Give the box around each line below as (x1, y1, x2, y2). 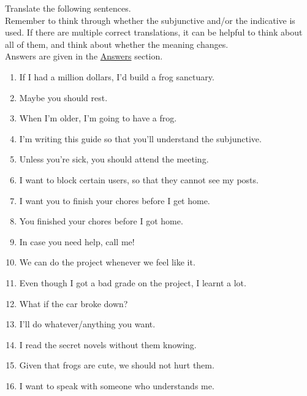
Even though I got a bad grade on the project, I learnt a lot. (19, 276, 246, 289)
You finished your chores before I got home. (19, 215, 183, 227)
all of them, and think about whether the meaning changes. (5, 37, 229, 50)
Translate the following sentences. (5, 2, 131, 14)
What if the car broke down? (19, 297, 128, 310)
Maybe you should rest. (19, 91, 108, 104)
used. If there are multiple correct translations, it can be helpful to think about (5, 26, 303, 39)
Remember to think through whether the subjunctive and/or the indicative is (5, 13, 295, 26)
